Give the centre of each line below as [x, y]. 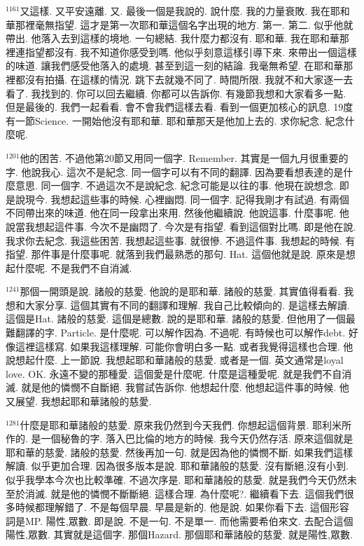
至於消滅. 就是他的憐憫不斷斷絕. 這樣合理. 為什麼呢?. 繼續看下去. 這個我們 [175, 493]
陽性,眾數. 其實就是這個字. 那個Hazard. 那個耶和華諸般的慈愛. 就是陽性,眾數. [179, 534]
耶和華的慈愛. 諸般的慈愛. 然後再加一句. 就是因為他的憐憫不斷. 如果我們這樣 [180, 452]
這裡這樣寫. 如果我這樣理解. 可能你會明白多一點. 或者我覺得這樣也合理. [177, 346]
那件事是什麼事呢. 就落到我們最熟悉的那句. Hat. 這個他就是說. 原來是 [188, 254]
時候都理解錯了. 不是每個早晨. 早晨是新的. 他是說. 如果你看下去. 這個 [172, 507]
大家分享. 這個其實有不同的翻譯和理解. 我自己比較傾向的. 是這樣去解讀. [187, 305]
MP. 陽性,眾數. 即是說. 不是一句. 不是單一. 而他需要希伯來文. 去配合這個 [189, 520]
